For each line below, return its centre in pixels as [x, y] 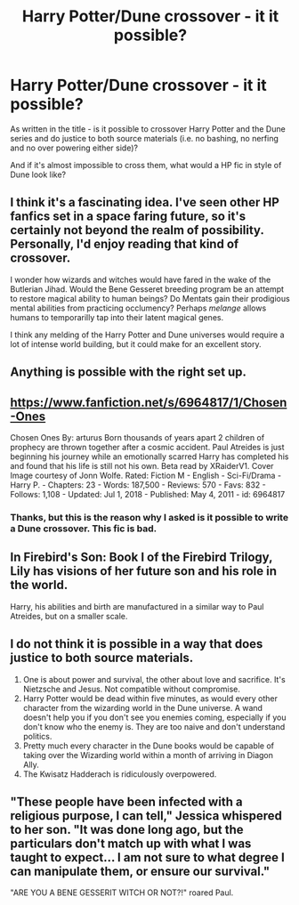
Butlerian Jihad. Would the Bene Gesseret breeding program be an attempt [147, 289]
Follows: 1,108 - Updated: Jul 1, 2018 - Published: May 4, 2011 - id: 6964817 [148, 494]
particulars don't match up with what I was [131, 843]
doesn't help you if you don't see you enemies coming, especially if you [154, 717]
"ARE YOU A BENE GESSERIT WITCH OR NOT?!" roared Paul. [122, 893]
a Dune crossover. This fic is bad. [84, 529]
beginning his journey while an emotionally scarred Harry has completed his [149, 457]
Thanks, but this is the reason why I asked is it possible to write [149, 517]
